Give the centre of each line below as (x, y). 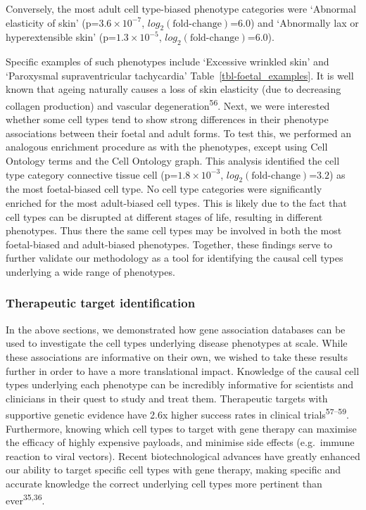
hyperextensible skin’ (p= (61, 37)
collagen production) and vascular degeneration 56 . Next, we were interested (168, 104)
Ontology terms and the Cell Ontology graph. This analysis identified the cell (173, 160)
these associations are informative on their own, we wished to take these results (177, 356)
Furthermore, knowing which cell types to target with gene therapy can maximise (181, 428)
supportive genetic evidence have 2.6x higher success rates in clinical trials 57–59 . (177, 413)
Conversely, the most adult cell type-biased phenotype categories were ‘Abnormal (181, 8)
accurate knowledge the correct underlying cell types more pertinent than (164, 483)
